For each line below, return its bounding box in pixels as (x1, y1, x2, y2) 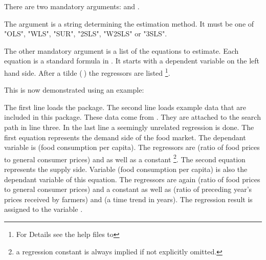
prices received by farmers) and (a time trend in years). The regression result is (4, 193, 253, 204)
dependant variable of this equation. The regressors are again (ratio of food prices (4, 174, 260, 184)
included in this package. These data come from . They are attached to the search (4, 112, 261, 122)
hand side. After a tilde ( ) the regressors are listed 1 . (4, 66, 170, 78)
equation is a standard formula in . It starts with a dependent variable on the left (4, 55, 260, 66)
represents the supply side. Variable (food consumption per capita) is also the (4, 164, 248, 175)
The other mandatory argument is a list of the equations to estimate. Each (4, 45, 239, 56)
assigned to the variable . (4, 204, 83, 214)
